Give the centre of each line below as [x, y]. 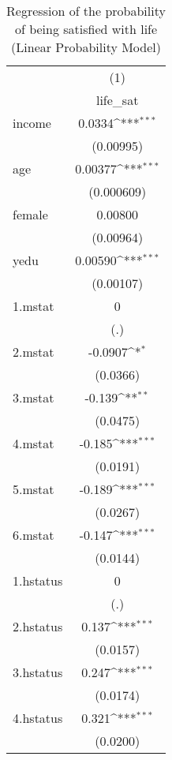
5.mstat [34, 489]
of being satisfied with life [86, 29]
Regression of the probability [86, 11]
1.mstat [34, 306]
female [30, 214]
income [32, 123]
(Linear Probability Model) [86, 47]
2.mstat [34, 352]
